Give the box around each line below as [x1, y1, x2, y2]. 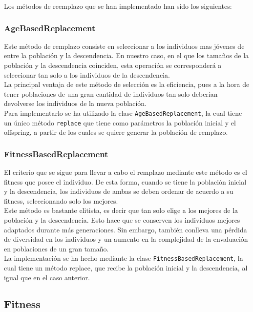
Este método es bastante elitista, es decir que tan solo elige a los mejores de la [4, 205, 238, 215]
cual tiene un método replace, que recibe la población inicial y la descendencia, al [4, 263, 248, 273]
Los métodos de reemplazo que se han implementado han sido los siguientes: [4, 1, 232, 11]
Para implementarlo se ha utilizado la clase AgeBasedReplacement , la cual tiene [4, 107, 242, 118]
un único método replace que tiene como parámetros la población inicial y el [4, 117, 236, 127]
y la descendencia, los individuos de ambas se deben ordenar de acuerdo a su [4, 186, 233, 196]
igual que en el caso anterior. [4, 272, 90, 282]
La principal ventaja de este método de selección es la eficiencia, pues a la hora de [4, 79, 250, 89]
